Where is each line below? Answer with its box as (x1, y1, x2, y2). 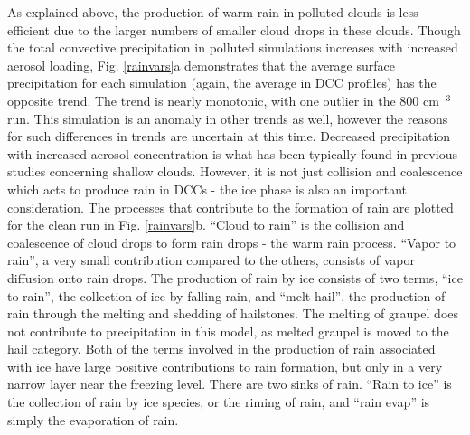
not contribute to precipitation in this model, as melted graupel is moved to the (7, 321, 449, 340)
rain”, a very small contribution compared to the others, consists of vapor (7, 251, 415, 270)
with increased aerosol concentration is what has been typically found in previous (7, 144, 457, 163)
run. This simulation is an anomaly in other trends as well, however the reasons (7, 109, 448, 128)
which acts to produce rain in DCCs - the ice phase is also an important (7, 179, 408, 198)
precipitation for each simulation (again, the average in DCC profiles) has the (7, 73, 437, 92)
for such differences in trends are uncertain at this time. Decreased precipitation (7, 127, 451, 146)
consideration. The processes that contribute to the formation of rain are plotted (7, 197, 454, 216)
